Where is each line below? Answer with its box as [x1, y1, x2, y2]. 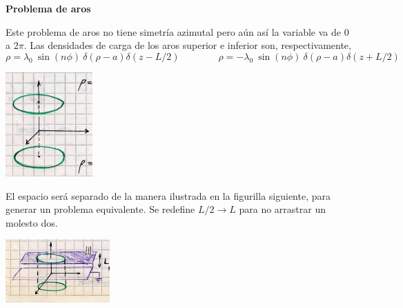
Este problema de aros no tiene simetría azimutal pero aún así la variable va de [6, 24, 341, 39]
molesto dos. [6, 215, 58, 229]
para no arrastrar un [239, 202, 326, 216]
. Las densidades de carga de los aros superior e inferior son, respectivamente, [23, 38, 351, 52]
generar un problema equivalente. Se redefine [6, 202, 195, 216]
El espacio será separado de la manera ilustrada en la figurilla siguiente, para [6, 188, 331, 203]
